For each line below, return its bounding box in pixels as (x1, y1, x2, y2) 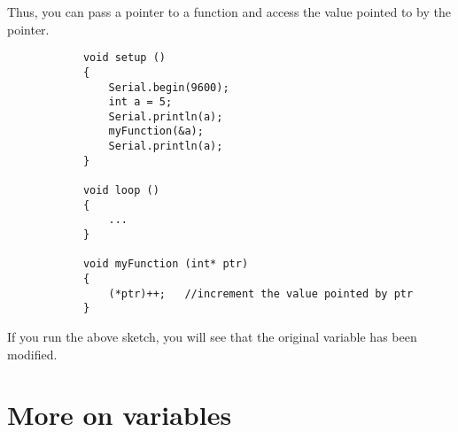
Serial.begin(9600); (108, 81, 229, 94)
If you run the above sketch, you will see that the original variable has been (7, 328, 417, 345)
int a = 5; (108, 96, 173, 109)
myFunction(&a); (108, 125, 204, 138)
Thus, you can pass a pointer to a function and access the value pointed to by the (7, 3, 451, 20)
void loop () (82, 184, 159, 197)
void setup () (82, 51, 166, 65)
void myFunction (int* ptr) (82, 258, 249, 271)
